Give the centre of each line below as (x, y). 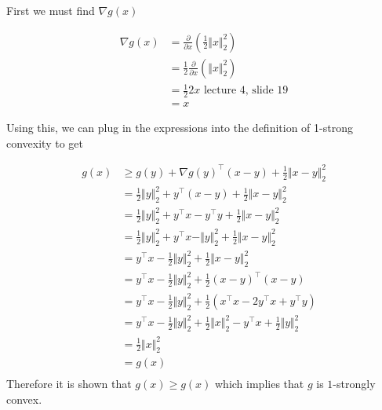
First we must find (51, 10)
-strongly (354, 384)
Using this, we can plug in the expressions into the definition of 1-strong (180, 128)
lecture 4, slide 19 (246, 91)
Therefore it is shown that (69, 384)
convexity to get (45, 143)
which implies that (260, 384)
